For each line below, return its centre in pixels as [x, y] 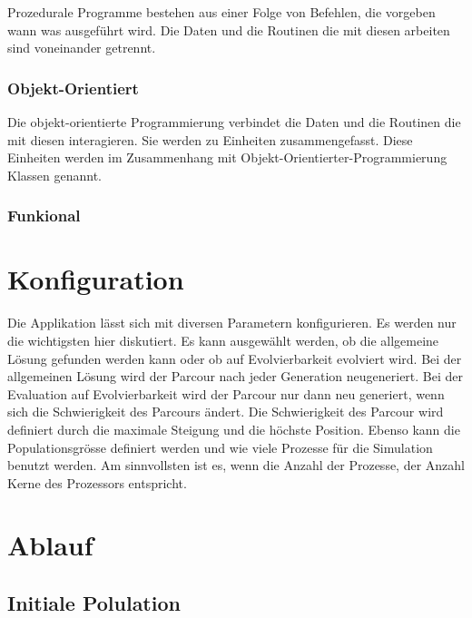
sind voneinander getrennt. [82, 48]
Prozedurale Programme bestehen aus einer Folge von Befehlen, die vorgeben [221, 12]
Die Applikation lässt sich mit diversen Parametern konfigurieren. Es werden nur [232, 323]
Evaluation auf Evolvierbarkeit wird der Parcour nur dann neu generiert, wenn [226, 393]
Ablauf [50, 545]
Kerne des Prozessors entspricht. [97, 482]
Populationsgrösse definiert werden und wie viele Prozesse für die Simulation [220, 447]
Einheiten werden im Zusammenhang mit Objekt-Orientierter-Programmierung [227, 157]
